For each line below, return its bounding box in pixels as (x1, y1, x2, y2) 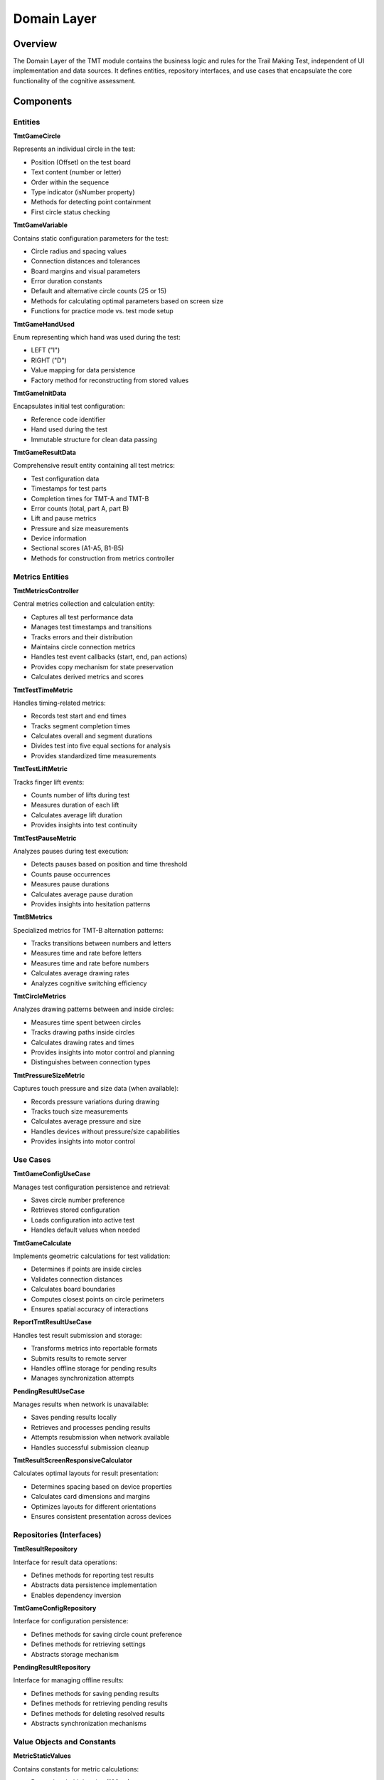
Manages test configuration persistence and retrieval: (13, 1183, 171, 1191)
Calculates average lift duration (31, 810, 122, 819)
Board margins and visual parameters (31, 267, 141, 276)
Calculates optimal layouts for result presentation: (13, 1469, 159, 1477)
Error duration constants (31, 277, 102, 286)
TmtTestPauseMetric (13, 834, 77, 842)
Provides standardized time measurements (31, 751, 156, 760)
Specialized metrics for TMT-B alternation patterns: (13, 926, 164, 934)
